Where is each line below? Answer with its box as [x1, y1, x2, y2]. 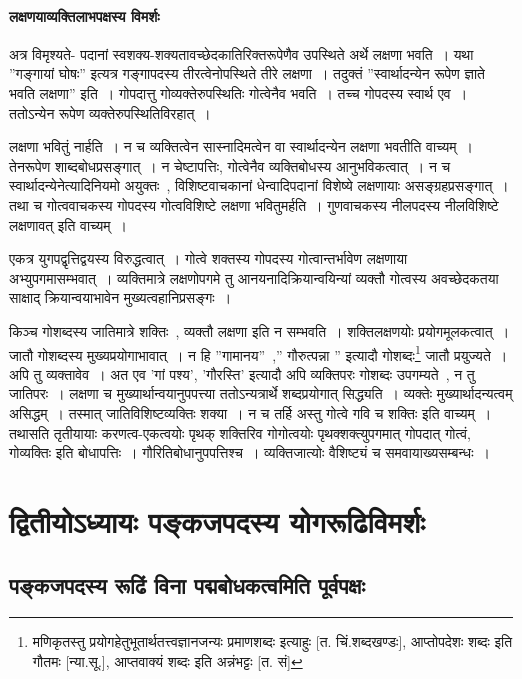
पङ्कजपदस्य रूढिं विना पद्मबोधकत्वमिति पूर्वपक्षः [9, 569, 365, 600]
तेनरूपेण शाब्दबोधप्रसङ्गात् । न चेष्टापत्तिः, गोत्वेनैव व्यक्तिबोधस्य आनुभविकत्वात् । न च [9, 155, 451, 176]
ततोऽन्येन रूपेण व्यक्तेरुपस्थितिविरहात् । [9, 102, 211, 123]
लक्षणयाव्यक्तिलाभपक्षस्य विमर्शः [9, 5, 160, 26]
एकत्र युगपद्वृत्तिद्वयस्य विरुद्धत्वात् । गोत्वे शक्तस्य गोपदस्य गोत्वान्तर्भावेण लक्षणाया [9, 248, 408, 269]
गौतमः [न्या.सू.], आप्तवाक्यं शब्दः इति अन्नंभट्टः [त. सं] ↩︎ [32, 650, 303, 671]
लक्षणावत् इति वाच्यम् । [9, 214, 127, 235]
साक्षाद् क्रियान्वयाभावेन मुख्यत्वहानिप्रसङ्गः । [9, 287, 232, 308]
